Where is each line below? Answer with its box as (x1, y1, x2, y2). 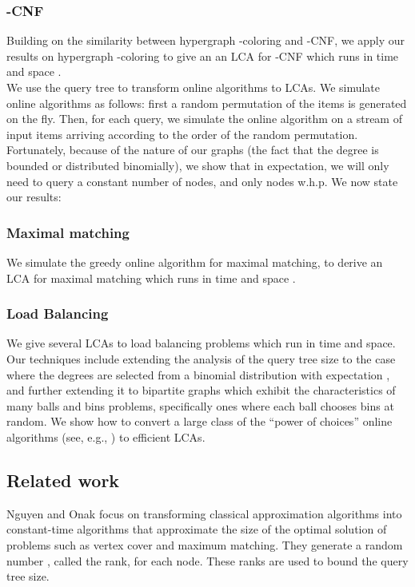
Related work (6, 467, 120, 492)
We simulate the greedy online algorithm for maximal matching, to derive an (6, 253, 383, 270)
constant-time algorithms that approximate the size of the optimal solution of (6, 521, 387, 537)
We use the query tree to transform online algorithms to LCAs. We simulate (6, 79, 381, 95)
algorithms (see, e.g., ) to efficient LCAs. (6, 428, 206, 445)
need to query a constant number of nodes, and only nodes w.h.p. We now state (6, 173, 398, 189)
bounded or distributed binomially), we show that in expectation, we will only (6, 157, 389, 173)
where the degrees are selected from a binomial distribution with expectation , (6, 366, 390, 383)
